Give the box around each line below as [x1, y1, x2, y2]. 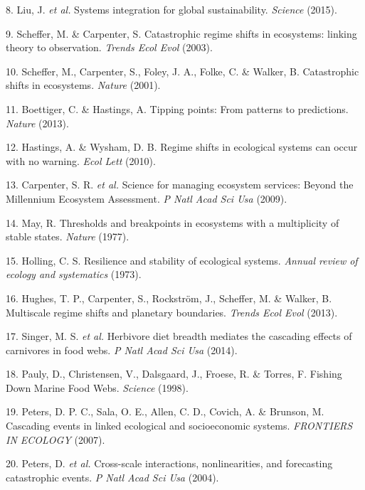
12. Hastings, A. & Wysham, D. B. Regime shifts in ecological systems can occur [6, 139, 358, 154]
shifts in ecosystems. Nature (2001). [6, 78, 161, 92]
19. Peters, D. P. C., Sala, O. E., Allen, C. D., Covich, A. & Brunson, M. [6, 404, 324, 419]
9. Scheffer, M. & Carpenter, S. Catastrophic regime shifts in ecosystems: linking [6, 26, 357, 41]
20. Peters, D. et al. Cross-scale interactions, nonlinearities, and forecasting [6, 456, 333, 471]
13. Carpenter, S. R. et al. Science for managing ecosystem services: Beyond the [6, 177, 354, 192]
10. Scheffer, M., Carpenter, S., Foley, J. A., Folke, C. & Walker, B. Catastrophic [6, 63, 359, 78]
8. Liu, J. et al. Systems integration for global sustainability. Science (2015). [6, 2, 337, 16]
